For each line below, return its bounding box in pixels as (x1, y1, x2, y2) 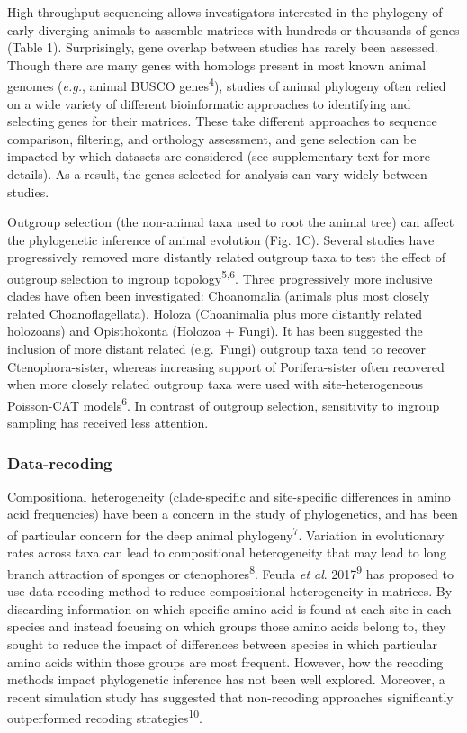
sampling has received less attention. (7, 413, 209, 432)
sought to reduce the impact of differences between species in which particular (7, 634, 437, 653)
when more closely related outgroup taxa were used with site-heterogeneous (7, 375, 424, 394)
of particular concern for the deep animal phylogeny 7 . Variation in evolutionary (7, 523, 445, 544)
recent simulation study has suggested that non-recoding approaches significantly (7, 687, 454, 706)
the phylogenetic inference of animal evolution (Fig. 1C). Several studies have (7, 230, 435, 249)
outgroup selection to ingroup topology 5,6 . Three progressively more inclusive (7, 266, 433, 287)
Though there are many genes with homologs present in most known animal (7, 55, 427, 74)
